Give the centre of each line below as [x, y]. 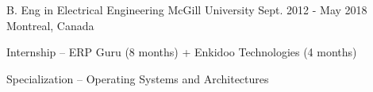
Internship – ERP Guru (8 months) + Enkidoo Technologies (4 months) [182, 52]
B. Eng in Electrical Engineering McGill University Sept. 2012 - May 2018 [187, 10]
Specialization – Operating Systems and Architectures [138, 78]
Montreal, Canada [50, 25]
